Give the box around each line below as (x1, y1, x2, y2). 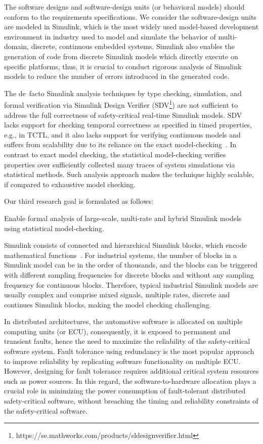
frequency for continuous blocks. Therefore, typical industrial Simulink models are (4, 279, 258, 290)
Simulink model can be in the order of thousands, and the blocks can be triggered (4, 259, 257, 270)
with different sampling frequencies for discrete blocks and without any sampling (4, 269, 254, 280)
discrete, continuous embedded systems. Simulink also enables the (31, 41, 235, 52)
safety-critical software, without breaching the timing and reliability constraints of (4, 395, 258, 406)
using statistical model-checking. (4, 223, 104, 233)
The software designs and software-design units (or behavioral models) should (4, 2, 245, 12)
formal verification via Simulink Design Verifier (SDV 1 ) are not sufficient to (4, 98, 238, 110)
